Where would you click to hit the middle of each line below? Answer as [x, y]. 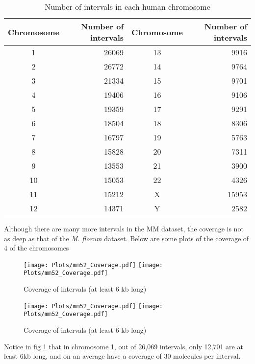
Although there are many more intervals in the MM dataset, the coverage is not [124, 228]
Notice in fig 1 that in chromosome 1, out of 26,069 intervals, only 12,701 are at [124, 346]
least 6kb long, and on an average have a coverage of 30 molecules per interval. [122, 356]
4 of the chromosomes [37, 248]
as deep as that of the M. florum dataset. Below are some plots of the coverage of [127, 238]
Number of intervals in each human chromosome [127, 7]
